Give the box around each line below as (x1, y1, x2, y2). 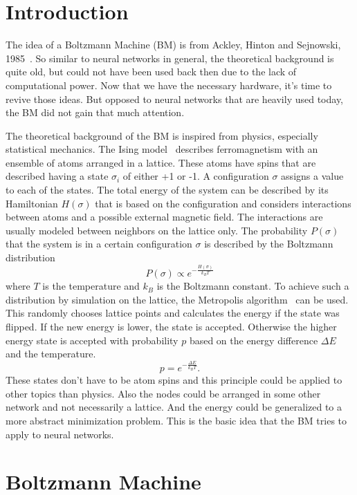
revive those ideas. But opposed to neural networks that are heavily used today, (6, 91, 344, 106)
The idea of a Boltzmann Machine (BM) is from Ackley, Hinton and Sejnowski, (6, 37, 341, 52)
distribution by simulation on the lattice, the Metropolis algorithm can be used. (6, 292, 349, 306)
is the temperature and (42, 279, 140, 293)
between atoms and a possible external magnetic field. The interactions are (6, 209, 323, 224)
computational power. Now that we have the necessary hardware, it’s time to (6, 77, 332, 92)
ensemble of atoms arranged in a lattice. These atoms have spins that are (6, 155, 316, 169)
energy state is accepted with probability (6, 333, 178, 347)
